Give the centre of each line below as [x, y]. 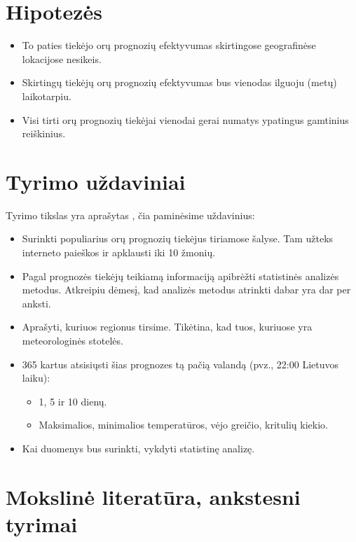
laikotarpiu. [47, 96]
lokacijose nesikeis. [62, 58]
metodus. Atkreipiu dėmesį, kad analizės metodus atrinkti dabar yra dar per [186, 290]
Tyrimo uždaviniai [96, 181]
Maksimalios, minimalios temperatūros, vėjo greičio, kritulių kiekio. [183, 425]
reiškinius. [44, 133]
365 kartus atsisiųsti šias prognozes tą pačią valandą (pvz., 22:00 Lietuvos [180, 364]
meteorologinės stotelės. [73, 340]
